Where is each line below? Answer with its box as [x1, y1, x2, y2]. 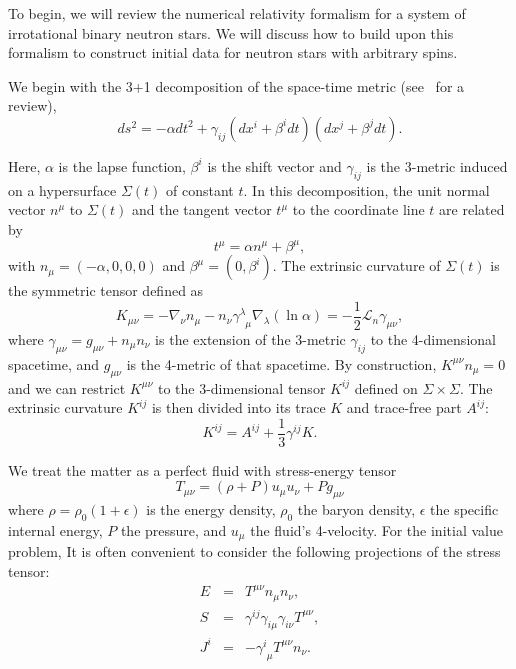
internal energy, [8, 519, 103, 540]
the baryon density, [297, 499, 416, 520]
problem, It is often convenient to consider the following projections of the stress [8, 541, 501, 562]
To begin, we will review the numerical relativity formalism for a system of [8, 3, 466, 23]
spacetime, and [8, 353, 100, 374]
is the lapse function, [58, 155, 186, 176]
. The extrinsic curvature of [272, 255, 441, 276]
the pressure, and [120, 519, 227, 540]
